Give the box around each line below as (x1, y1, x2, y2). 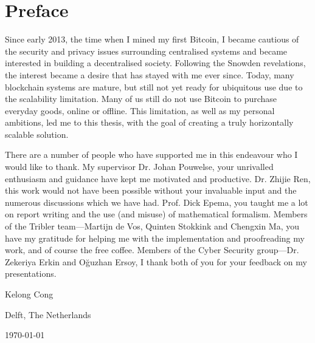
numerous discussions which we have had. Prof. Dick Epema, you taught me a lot (5, 195, 308, 208)
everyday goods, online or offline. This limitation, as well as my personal (5, 104, 275, 117)
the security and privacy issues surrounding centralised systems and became (5, 44, 288, 57)
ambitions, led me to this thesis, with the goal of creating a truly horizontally (5, 116, 294, 129)
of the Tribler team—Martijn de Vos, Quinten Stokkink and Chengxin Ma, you (5, 220, 300, 233)
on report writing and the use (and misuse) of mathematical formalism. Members (5, 208, 308, 220)
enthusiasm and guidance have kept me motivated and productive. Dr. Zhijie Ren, (5, 172, 311, 185)
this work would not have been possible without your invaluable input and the (5, 184, 297, 197)
